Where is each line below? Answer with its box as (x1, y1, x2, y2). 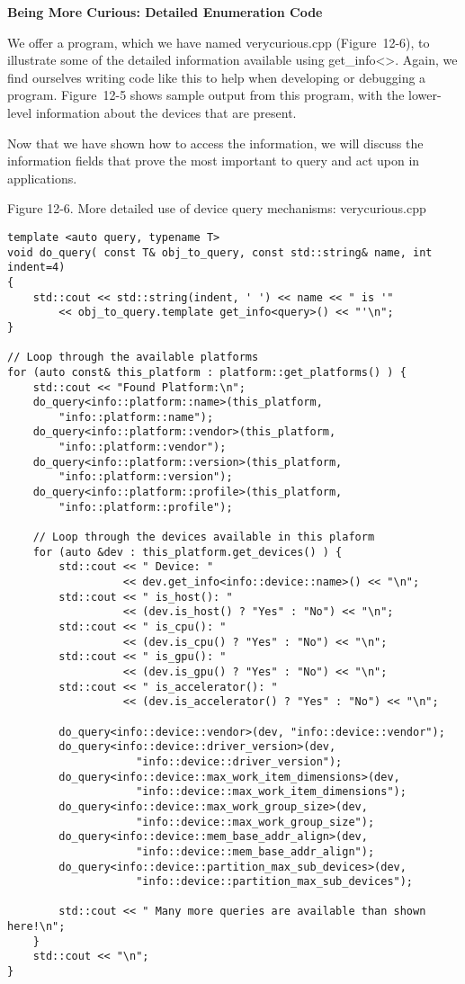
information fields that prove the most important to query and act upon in (7, 151, 420, 170)
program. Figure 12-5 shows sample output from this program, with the (7, 85, 405, 104)
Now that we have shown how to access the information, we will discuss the (7, 133, 424, 152)
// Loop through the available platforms (7, 351, 259, 364)
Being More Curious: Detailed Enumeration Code (7, 3, 323, 21)
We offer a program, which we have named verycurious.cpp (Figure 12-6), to (7, 32, 430, 51)
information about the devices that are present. (35, 103, 297, 121)
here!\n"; (7, 920, 66, 934)
